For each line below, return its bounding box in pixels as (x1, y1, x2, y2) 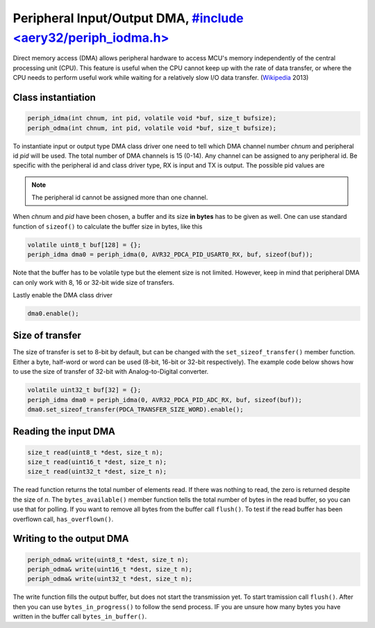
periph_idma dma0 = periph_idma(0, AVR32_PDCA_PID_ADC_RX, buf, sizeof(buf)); (27, 396, 302, 404)
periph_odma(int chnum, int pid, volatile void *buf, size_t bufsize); (27, 124, 277, 132)
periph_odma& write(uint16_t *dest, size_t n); (27, 565, 192, 573)
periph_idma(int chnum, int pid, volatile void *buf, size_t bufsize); (27, 115, 277, 122)
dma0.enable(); (27, 309, 79, 317)
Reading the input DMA (12, 426, 116, 438)
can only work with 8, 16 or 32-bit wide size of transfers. (12, 278, 175, 286)
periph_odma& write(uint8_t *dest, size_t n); (27, 556, 189, 563)
